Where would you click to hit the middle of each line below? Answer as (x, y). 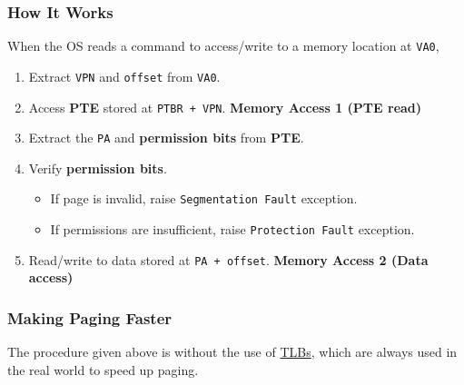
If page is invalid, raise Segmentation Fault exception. (204, 198)
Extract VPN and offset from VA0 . (124, 76)
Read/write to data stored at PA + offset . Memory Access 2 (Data (228, 259)
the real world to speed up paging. (103, 369)
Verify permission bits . (98, 168)
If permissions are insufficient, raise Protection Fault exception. (232, 229)
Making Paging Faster (90, 317)
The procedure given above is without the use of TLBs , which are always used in (232, 352)
